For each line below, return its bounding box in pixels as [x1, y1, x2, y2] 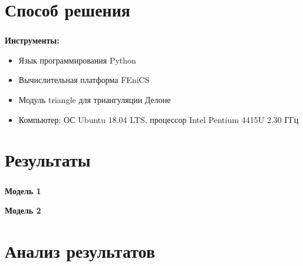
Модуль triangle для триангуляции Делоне [18, 94, 171, 106]
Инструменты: [5, 34, 60, 46]
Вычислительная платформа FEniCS [18, 74, 150, 86]
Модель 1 [5, 184, 41, 197]
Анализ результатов [5, 238, 156, 262]
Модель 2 [5, 204, 41, 217]
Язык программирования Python [18, 54, 136, 66]
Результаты [5, 148, 91, 172]
